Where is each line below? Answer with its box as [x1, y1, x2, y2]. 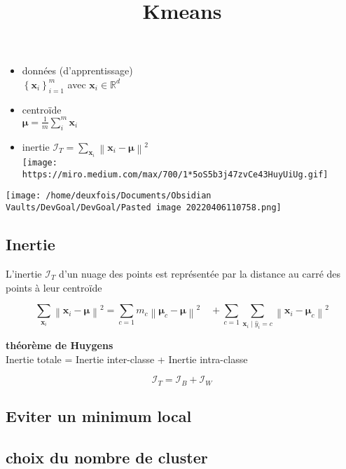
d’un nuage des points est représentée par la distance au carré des [59, 266, 341, 280]
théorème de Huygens [6, 337, 113, 352]
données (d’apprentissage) [22, 63, 133, 78]
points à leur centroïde [6, 280, 102, 294]
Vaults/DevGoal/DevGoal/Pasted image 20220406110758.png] [6, 203, 282, 213]
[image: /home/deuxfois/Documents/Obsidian [6, 191, 212, 201]
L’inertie [6, 266, 42, 280]
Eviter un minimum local [6, 405, 192, 426]
